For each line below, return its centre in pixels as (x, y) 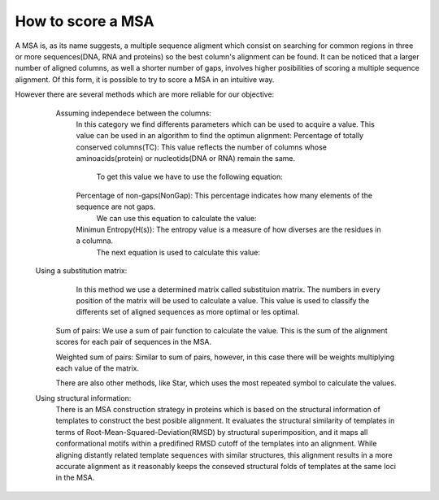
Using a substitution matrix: (81, 271)
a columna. (95, 241)
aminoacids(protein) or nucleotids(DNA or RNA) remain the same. (186, 159)
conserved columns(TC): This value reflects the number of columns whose (201, 147)
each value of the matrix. (98, 368)
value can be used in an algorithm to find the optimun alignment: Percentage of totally (220, 136)
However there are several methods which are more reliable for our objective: (145, 94)
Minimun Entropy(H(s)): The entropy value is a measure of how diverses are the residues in (228, 230)
